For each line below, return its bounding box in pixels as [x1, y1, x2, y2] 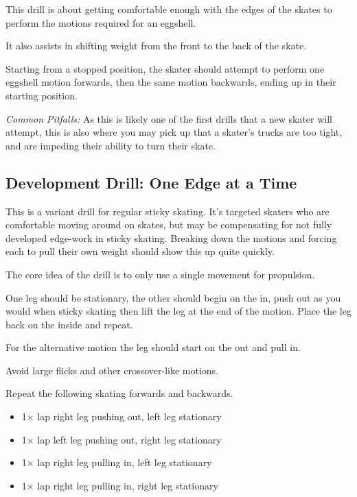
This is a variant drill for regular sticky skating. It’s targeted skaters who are [5, 204, 330, 218]
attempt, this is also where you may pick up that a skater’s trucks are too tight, [5, 125, 343, 139]
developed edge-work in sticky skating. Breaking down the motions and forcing [5, 230, 337, 245]
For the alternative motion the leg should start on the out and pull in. [5, 340, 301, 354]
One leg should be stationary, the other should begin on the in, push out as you [5, 290, 341, 304]
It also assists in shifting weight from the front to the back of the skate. [5, 38, 307, 53]
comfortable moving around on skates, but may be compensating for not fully [5, 217, 332, 232]
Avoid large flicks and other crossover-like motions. [5, 363, 219, 377]
